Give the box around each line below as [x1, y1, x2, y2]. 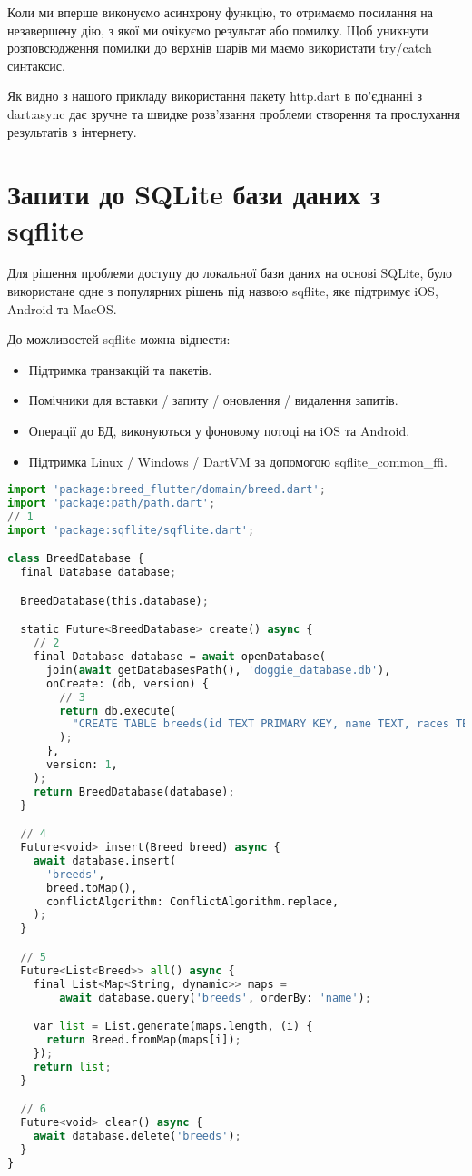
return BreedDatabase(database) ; [33, 785, 235, 798]
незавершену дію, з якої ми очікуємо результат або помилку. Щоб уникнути [7, 20, 428, 39]
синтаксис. [7, 55, 65, 74]
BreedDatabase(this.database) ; [20, 594, 209, 608]
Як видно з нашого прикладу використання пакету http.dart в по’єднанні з [7, 86, 423, 105]
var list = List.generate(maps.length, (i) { [33, 1020, 313, 1033]
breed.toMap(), [45, 881, 138, 894]
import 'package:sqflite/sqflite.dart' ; [7, 523, 255, 537]
